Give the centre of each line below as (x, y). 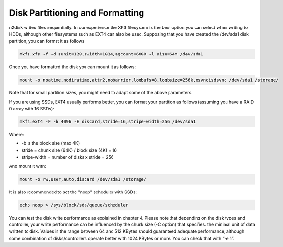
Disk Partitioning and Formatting (77, 13)
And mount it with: (28, 166)
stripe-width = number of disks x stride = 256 (68, 157)
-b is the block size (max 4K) (51, 143)
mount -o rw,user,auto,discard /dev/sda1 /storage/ (83, 179)
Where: (16, 135)
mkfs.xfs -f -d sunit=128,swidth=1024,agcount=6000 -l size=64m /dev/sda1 (112, 54)
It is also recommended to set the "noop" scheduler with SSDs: (73, 192)
